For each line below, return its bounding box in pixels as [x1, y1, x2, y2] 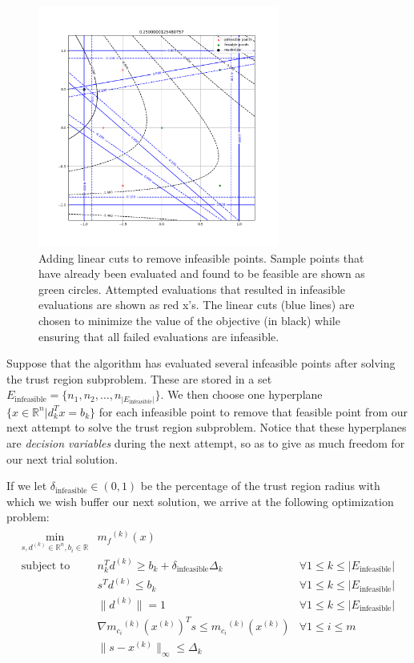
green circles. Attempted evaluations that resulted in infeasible [38, 280, 346, 297]
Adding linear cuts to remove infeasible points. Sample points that [38, 249, 364, 266]
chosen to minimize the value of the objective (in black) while [38, 311, 340, 328]
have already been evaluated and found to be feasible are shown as [38, 265, 365, 282]
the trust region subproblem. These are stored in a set [6, 370, 272, 387]
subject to [21, 560, 70, 572]
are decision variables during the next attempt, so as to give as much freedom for [6, 435, 405, 452]
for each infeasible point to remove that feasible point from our [98, 403, 408, 420]
